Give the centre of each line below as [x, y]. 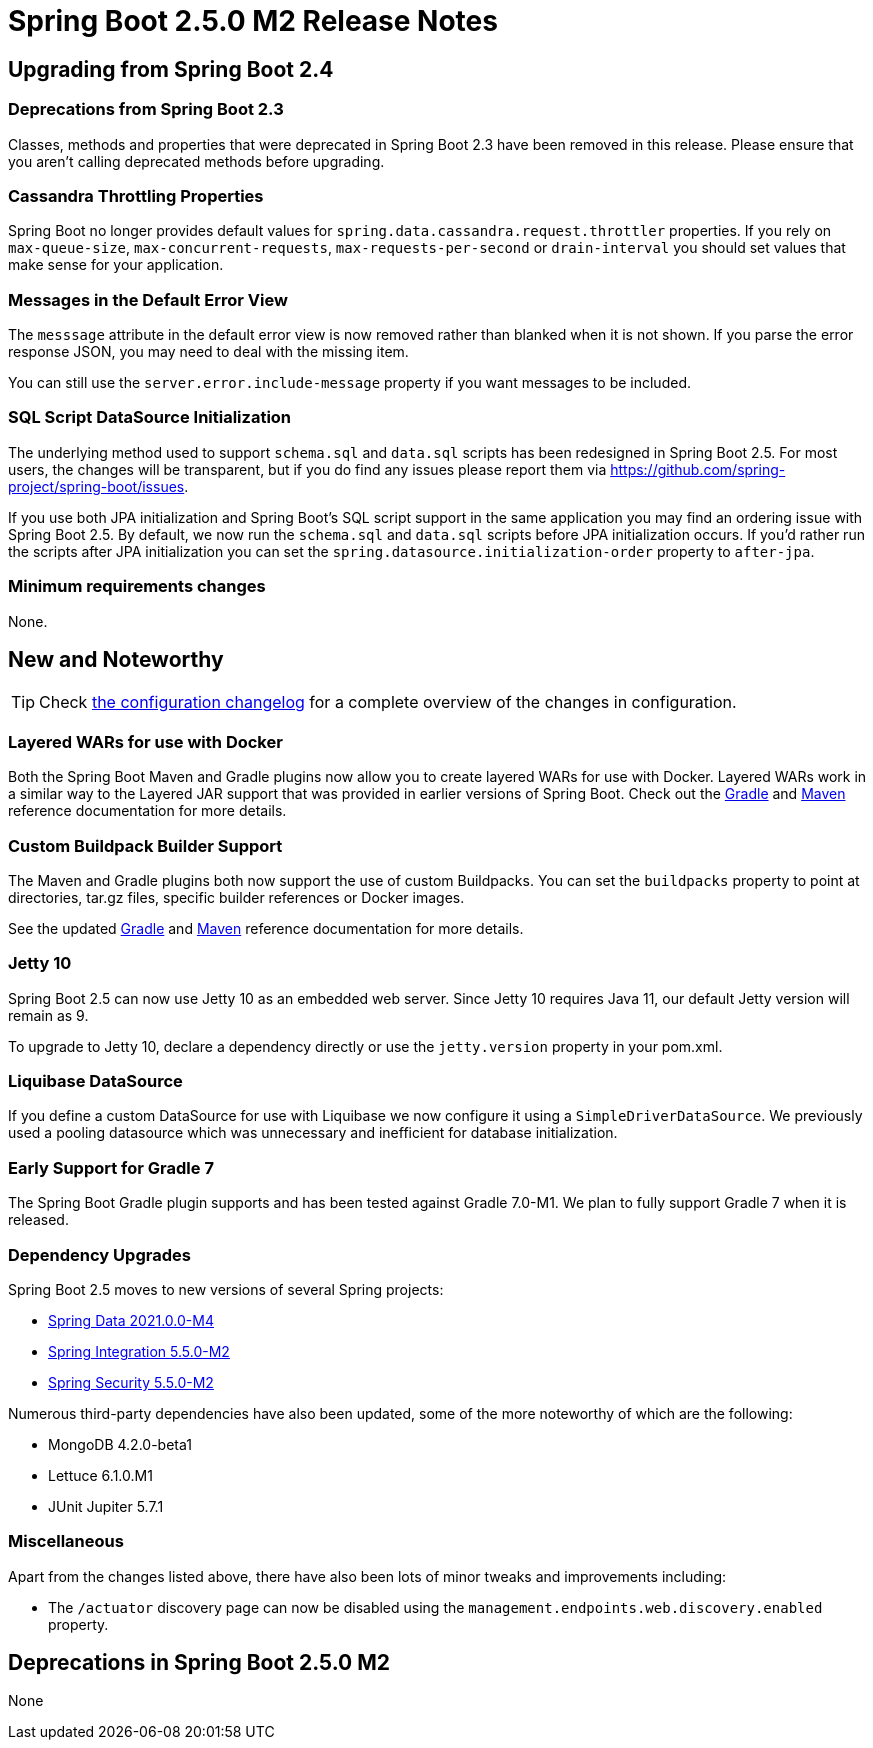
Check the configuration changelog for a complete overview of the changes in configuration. [388, 702]
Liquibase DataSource [95, 1081]
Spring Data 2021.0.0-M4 [131, 1320]
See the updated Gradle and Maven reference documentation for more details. [266, 928]
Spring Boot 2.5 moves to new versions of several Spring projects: [226, 1289]
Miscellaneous [66, 1541]
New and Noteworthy [116, 659]
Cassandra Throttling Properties [136, 195]
